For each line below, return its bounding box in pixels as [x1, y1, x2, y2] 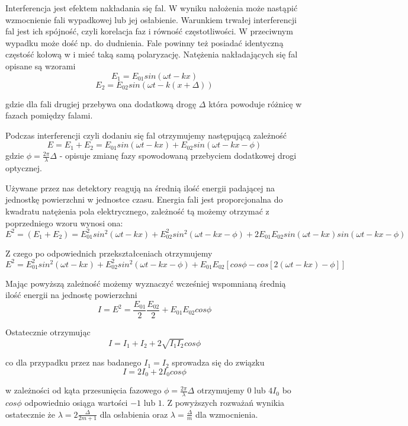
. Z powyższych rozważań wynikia [162, 396, 285, 408]
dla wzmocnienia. [195, 408, 258, 420]
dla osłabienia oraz [99, 408, 168, 420]
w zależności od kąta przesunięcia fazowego [5, 384, 162, 396]
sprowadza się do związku [172, 356, 265, 369]
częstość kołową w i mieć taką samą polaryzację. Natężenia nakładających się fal [5, 48, 298, 60]
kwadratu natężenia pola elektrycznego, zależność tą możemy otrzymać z [5, 204, 269, 217]
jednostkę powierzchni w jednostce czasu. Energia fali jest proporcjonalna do [5, 193, 283, 206]
